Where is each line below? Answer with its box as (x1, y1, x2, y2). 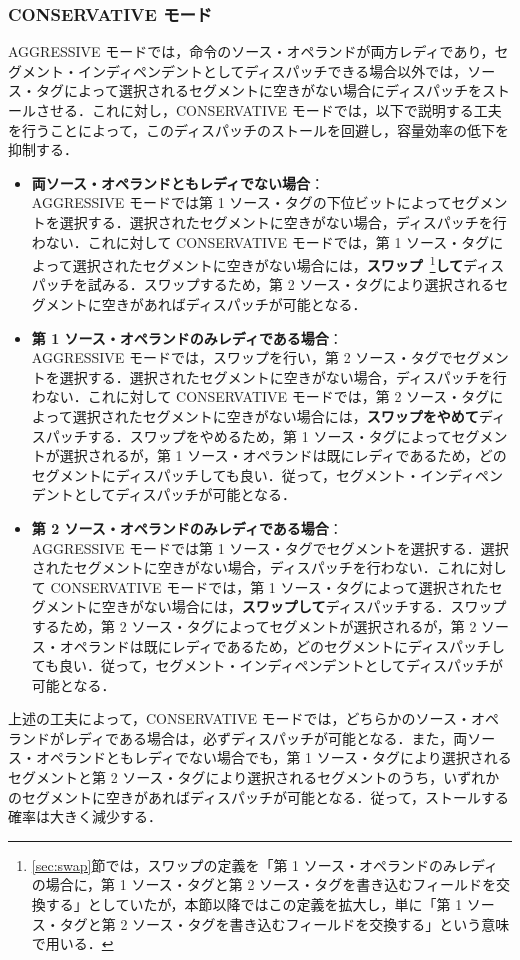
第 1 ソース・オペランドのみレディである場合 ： (31, 327, 343, 348)
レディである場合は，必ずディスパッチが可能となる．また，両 (63, 727, 468, 748)
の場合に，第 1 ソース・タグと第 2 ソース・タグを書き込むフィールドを (31, 874, 497, 895)
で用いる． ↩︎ (31, 933, 114, 954)
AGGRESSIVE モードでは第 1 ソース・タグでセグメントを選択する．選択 (31, 537, 509, 558)
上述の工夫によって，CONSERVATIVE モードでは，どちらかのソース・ (8, 708, 471, 729)
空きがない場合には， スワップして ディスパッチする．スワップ (101, 596, 507, 617)
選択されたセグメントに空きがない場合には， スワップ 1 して (72, 252, 464, 275)
